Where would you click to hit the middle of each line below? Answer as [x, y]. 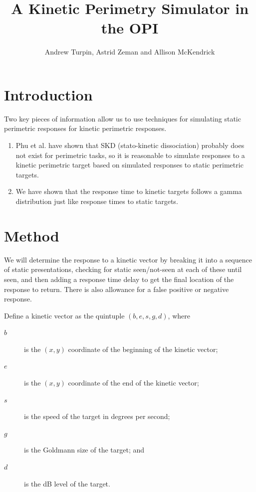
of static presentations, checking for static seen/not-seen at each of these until [123, 269]
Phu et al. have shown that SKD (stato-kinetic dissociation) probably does [130, 145]
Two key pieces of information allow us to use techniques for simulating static [123, 118]
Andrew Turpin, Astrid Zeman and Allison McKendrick [130, 52]
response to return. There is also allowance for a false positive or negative [117, 289]
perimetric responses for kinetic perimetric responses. [85, 128]
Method [32, 235]
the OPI [130, 28]
